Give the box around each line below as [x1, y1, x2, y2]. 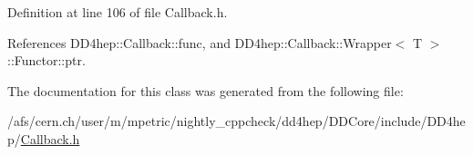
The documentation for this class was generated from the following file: [7, 81, 404, 100]
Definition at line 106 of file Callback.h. [7, 3, 228, 21]
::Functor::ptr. [7, 51, 86, 70]
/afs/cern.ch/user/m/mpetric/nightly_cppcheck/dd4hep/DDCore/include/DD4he [7, 111, 466, 131]
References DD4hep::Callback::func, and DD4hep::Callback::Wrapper [7, 33, 392, 52]
